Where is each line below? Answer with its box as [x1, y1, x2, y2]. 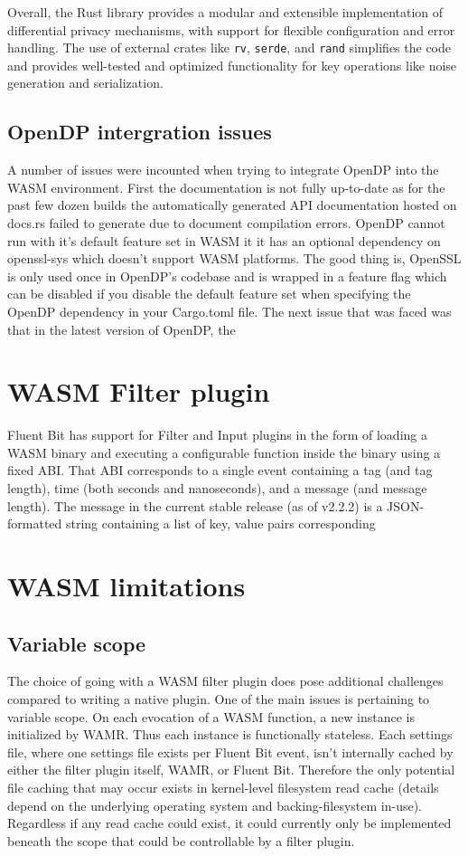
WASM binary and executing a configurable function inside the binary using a [7, 442, 441, 461]
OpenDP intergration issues [7, 118, 272, 146]
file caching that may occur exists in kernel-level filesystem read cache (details [7, 778, 439, 796]
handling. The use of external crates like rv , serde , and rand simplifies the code [7, 38, 451, 57]
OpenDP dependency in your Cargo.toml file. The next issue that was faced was [7, 301, 452, 320]
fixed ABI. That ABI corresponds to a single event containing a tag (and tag [7, 461, 433, 480]
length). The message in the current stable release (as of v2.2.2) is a [7, 496, 383, 515]
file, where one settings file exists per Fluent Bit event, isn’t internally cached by [7, 742, 454, 761]
